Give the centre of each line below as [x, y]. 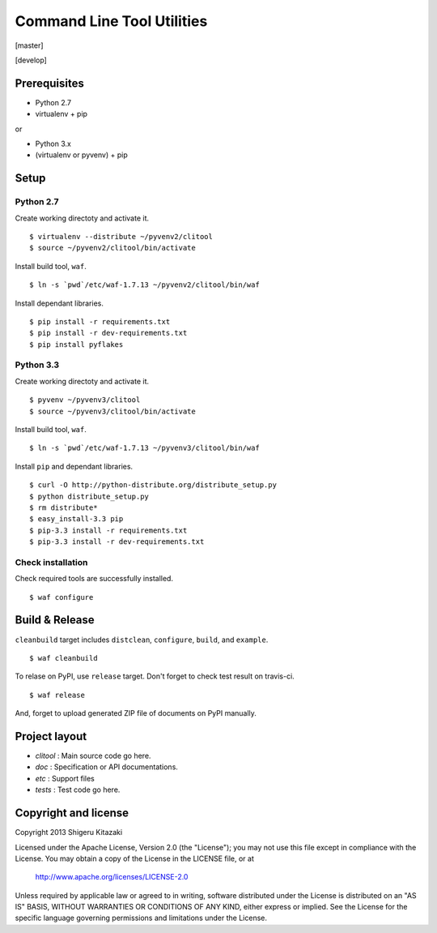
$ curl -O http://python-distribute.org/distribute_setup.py [153, 485]
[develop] [31, 60]
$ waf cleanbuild [64, 658]
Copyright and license [72, 813]
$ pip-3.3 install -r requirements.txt [108, 530]
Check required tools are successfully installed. [94, 579]
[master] [29, 45]
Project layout [51, 736]
